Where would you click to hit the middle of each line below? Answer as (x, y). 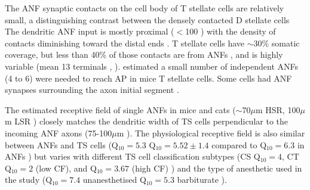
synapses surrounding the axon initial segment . (92, 90)
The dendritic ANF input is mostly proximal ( (90, 31)
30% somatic (277, 43)
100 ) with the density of (231, 31)
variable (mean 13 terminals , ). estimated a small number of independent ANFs (152, 66)
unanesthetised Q (114, 180)
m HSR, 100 (278, 109)
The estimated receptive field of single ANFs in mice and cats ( (120, 109)
